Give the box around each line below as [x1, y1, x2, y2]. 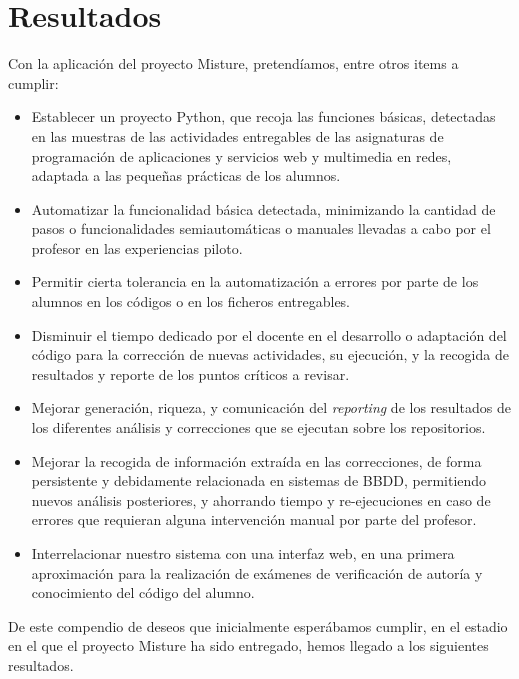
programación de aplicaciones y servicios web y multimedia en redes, [31, 145, 452, 166]
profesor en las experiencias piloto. [31, 237, 243, 258]
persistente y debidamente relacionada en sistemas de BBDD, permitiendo [31, 470, 487, 491]
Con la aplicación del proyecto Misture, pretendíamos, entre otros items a [8, 53, 459, 74]
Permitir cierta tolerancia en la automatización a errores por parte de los [31, 271, 479, 292]
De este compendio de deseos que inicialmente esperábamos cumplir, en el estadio [8, 615, 508, 636]
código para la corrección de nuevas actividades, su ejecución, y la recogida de [31, 344, 509, 365]
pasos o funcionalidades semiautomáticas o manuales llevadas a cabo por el [31, 218, 491, 239]
